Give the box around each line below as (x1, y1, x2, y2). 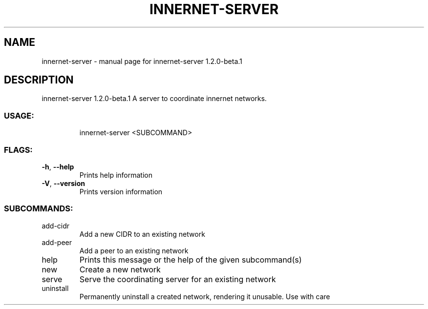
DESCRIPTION (4, 74, 74, 86)
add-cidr (42, 221, 70, 230)
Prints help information (79, 170, 152, 179)
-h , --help (42, 162, 74, 171)
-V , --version (42, 179, 85, 187)
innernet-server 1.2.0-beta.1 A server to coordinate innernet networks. (42, 94, 267, 103)
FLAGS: (4, 144, 33, 155)
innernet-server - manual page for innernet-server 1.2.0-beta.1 (42, 57, 242, 65)
